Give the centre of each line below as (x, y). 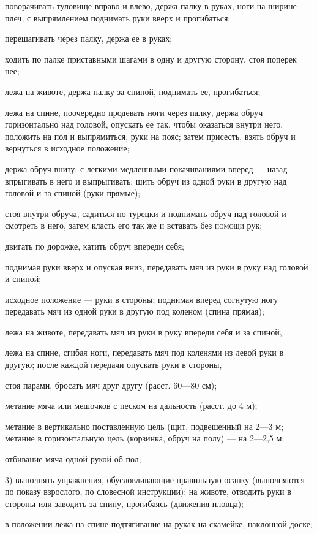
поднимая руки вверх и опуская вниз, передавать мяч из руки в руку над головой (157, 266)
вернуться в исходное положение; (67, 148)
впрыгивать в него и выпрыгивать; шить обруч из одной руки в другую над (146, 181)
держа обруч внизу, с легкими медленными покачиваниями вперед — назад (146, 168)
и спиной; (23, 279)
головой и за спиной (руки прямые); (73, 193)
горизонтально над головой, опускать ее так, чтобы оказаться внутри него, (144, 124)
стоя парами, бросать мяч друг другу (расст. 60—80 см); (111, 385)
